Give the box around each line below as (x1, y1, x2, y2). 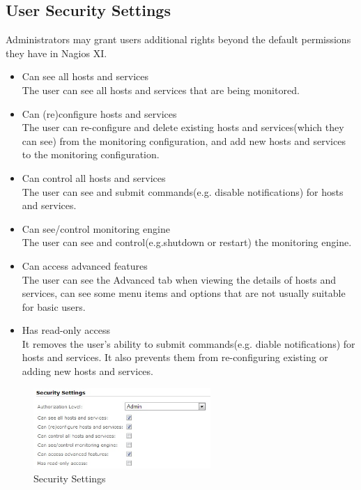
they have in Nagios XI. (6, 45, 107, 60)
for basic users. (22, 299, 86, 314)
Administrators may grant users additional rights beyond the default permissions (6, 32, 351, 47)
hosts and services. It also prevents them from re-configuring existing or (22, 350, 328, 365)
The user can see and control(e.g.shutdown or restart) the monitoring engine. (22, 235, 352, 250)
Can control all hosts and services (22, 170, 166, 185)
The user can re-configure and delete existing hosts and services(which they (22, 120, 344, 135)
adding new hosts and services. (22, 364, 153, 378)
